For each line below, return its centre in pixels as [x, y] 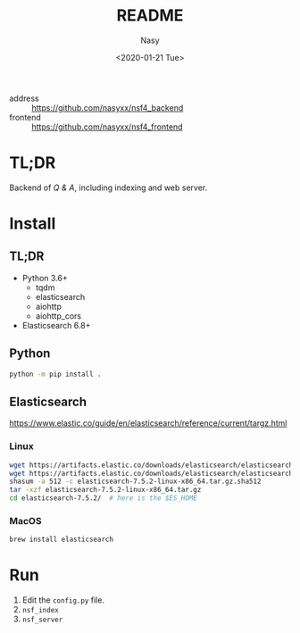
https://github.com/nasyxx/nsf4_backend [108, 107]
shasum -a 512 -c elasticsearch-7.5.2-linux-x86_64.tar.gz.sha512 [135, 482]
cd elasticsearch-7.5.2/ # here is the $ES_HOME [104, 498]
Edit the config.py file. [63, 600]
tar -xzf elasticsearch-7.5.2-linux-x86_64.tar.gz [105, 490]
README [150, 16]
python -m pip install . [55, 374]
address [24, 98]
